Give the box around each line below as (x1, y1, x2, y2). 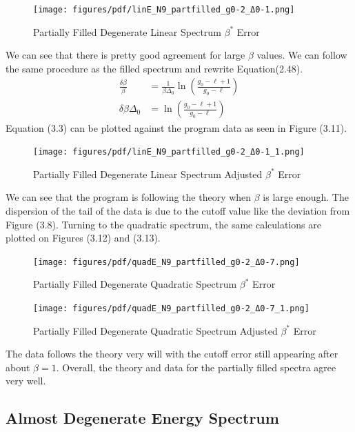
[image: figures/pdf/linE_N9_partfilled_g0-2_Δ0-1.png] (33, 5, 295, 14)
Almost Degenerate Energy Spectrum (6, 407, 279, 429)
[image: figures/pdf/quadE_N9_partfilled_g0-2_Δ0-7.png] (33, 257, 300, 267)
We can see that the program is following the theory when (6, 190, 252, 204)
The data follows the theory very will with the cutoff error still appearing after (6, 346, 338, 361)
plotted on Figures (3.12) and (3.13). (6, 230, 161, 245)
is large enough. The (263, 190, 349, 204)
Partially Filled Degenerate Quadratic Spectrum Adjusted (33, 323, 278, 337)
